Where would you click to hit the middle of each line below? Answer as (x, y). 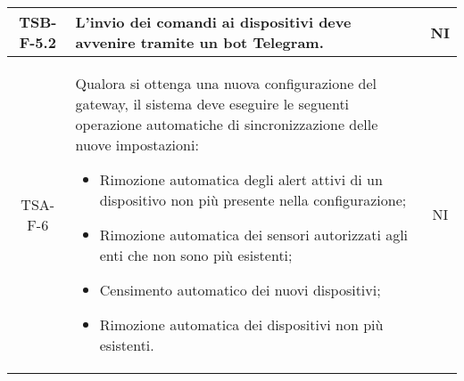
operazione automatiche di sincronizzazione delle (227, 124)
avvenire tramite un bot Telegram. (199, 42)
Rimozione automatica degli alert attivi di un (241, 179)
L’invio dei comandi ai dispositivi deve (213, 22)
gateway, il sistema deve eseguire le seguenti (212, 104)
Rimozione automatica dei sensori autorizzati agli (254, 235)
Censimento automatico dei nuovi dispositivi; (240, 290)
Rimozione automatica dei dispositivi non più (241, 324)
